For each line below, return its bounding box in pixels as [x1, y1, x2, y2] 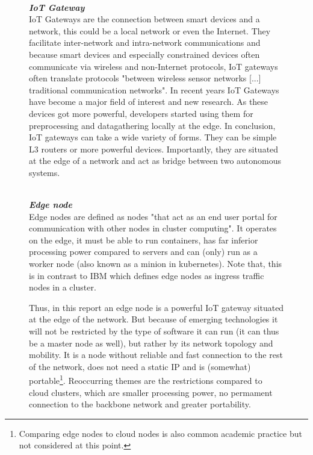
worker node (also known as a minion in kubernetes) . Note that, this [29, 257, 282, 270]
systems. [29, 166, 60, 178]
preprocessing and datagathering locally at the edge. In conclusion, [29, 119, 276, 131]
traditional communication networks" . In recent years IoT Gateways [29, 83, 279, 96]
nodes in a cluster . [29, 281, 96, 293]
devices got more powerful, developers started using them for [29, 107, 253, 119]
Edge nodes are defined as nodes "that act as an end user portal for [29, 210, 277, 222]
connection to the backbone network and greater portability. [29, 398, 251, 410]
